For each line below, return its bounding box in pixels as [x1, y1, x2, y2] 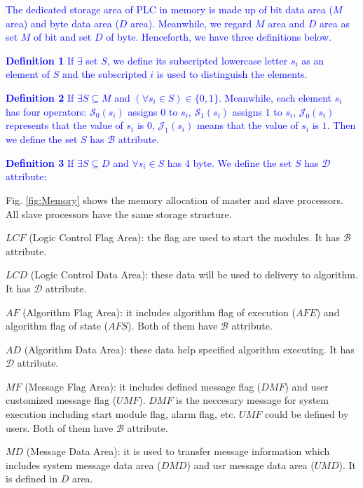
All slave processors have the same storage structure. [6, 206, 232, 221]
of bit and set [34, 29, 92, 44]
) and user [285, 379, 329, 393]
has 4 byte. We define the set [167, 155, 292, 170]
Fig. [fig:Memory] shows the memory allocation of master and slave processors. [6, 192, 343, 207]
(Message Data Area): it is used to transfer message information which [26, 444, 330, 459]
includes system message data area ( [6, 457, 161, 472]
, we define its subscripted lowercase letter [107, 53, 288, 67]
